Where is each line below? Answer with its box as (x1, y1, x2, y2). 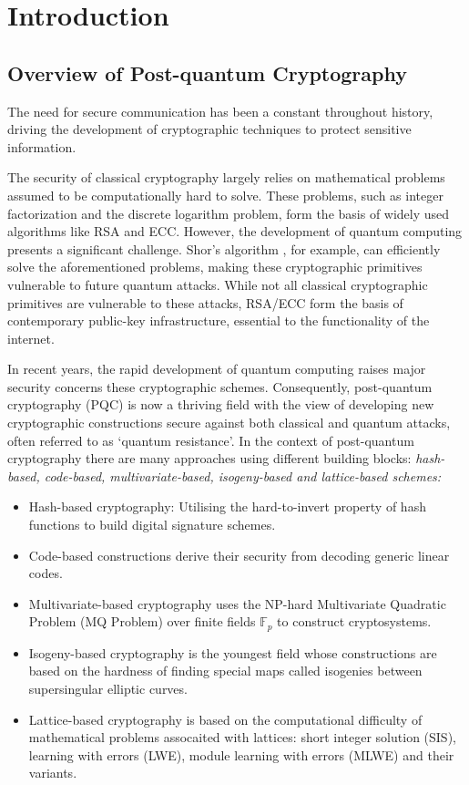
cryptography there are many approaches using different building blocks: (7, 449, 412, 468)
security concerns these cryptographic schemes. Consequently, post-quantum (7, 377, 433, 396)
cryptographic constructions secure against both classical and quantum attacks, (7, 413, 451, 432)
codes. (28, 563, 63, 583)
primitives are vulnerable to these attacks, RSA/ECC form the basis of (7, 293, 403, 312)
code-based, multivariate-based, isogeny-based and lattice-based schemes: (44, 466, 442, 485)
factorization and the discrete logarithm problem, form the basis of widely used (7, 203, 450, 222)
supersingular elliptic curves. (28, 679, 188, 698)
